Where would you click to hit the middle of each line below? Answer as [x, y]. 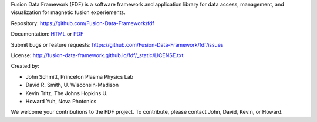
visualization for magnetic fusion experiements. [68, 12]
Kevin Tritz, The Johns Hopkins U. [67, 93]
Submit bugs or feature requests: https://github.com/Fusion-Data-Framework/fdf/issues [117, 44]
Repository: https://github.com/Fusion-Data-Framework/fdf [83, 23]
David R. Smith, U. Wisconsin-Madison [72, 85]
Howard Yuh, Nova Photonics [61, 101]
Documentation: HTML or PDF [47, 34]
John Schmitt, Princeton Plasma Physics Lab [80, 76]
